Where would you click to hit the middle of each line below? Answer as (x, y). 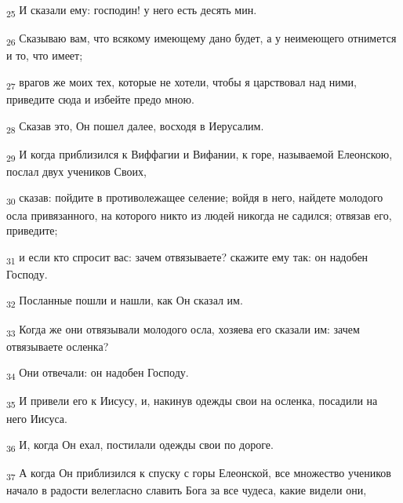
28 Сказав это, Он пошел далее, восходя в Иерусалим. (135, 126)
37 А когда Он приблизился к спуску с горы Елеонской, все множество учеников (199, 474)
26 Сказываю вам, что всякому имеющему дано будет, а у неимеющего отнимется (201, 39)
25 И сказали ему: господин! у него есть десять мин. (132, 11)
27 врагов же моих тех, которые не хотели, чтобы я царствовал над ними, (182, 82)
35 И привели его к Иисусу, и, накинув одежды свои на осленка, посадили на (192, 402)
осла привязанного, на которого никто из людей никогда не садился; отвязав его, (199, 215)
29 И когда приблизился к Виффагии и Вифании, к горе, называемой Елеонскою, (200, 155)
